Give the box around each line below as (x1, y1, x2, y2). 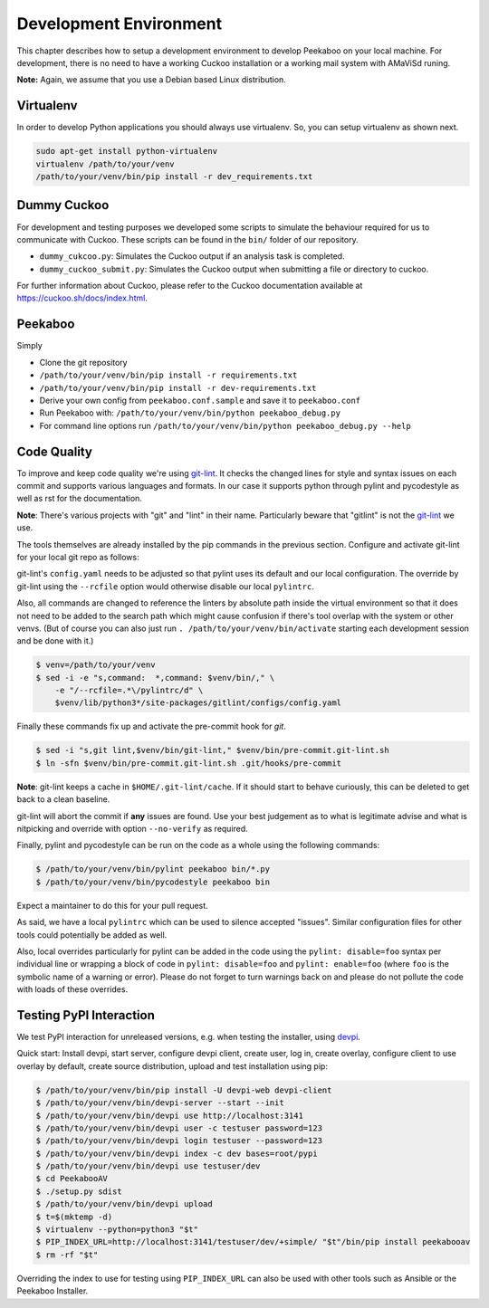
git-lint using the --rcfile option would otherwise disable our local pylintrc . (16, 580, 314, 592)
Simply (16, 340, 43, 351)
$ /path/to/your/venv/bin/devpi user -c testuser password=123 (35, 1122, 323, 1133)
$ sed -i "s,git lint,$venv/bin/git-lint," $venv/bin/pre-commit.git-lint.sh (35, 745, 389, 756)
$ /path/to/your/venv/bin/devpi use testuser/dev (35, 1161, 261, 1171)
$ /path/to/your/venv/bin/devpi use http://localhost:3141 (35, 1110, 303, 1121)
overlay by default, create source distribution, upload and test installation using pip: (16, 1060, 328, 1072)
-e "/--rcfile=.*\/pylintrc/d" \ (54, 685, 204, 696)
